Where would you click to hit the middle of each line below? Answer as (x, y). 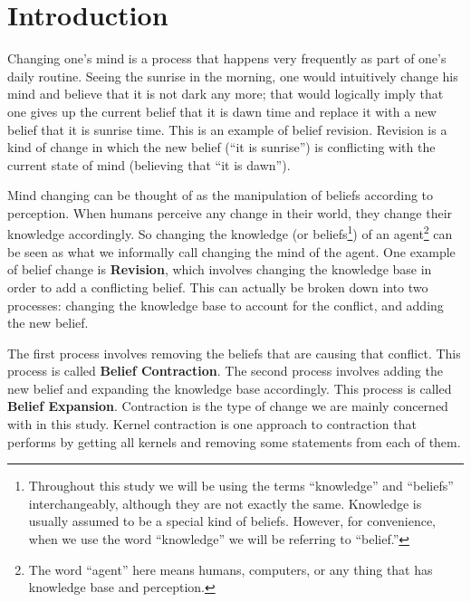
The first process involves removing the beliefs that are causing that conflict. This (234, 353)
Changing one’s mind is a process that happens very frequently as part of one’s (227, 58)
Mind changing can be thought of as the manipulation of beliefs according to (221, 195)
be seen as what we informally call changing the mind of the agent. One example (231, 251)
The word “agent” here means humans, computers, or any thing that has (231, 569)
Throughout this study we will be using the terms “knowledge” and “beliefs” (241, 486)
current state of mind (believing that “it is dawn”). (149, 164)
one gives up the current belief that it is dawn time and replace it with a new (222, 111)
